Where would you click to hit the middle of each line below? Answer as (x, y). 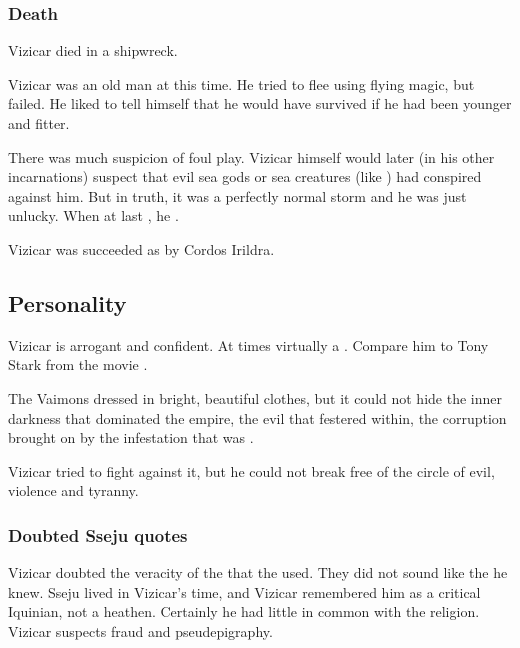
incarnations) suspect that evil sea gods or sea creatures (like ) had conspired (245, 176)
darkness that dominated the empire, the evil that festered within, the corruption (257, 417)
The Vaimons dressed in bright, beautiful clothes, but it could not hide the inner (255, 397)
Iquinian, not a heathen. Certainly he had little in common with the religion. (244, 611)
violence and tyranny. (73, 490)
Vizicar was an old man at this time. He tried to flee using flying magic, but (241, 83)
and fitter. (39, 123)
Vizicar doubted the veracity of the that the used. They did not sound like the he (258, 572)
